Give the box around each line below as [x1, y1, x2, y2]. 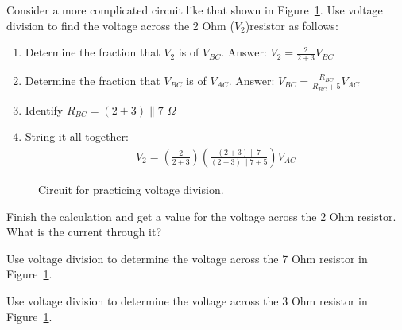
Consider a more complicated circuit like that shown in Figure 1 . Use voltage [6, 2, 383, 17]
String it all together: [25, 128, 129, 145]
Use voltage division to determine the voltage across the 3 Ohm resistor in [6, 292, 368, 309]
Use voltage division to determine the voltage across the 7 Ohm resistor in [6, 250, 368, 266]
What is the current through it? [6, 223, 162, 240]
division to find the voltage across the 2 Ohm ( [6, 17, 234, 33]
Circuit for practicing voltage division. [38, 181, 224, 197]
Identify [25, 101, 64, 118]
